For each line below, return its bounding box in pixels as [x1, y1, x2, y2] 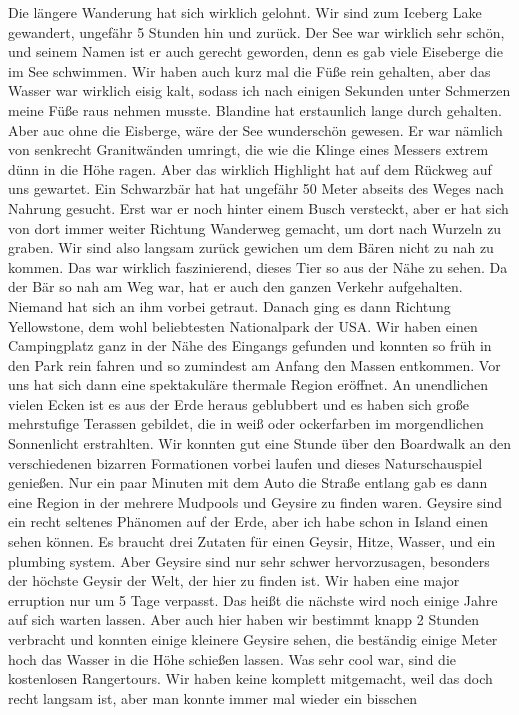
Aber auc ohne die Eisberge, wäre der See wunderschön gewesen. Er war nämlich [8, 119, 503, 140]
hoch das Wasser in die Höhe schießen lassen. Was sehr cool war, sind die [8, 648, 456, 669]
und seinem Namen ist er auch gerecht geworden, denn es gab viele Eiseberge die [8, 41, 503, 62]
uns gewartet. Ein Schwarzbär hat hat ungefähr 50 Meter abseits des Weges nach [8, 178, 504, 199]
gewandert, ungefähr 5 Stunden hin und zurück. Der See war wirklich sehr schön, [8, 21, 505, 42]
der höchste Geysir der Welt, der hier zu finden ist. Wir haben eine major [8, 570, 460, 591]
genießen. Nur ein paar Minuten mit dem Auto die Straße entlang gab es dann [8, 472, 488, 493]
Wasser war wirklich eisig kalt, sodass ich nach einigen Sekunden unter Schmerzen [8, 80, 511, 101]
